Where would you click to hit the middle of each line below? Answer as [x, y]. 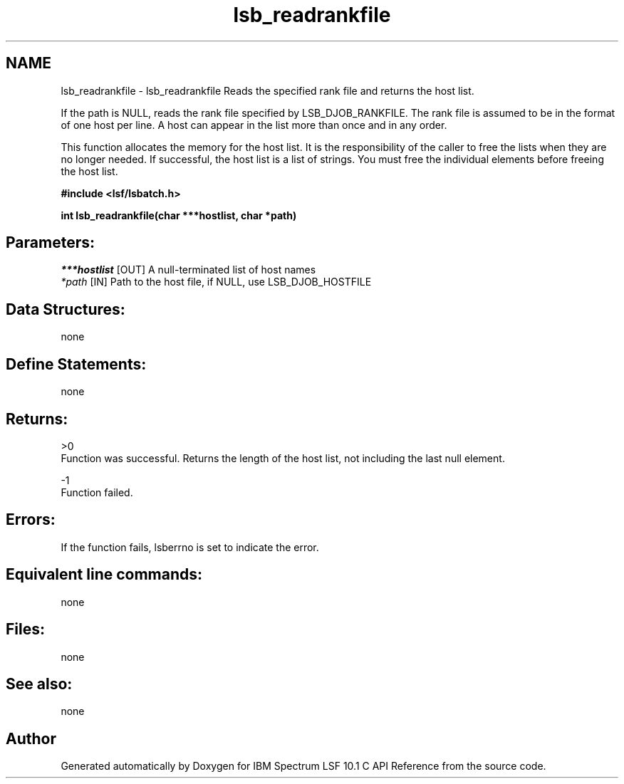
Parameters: [50, 243]
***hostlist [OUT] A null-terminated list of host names [188, 270]
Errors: [31, 520]
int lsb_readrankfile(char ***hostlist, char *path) [179, 215]
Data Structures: [66, 309]
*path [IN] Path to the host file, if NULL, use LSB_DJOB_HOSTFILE [216, 282]
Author [31, 738]
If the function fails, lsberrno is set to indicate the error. [190, 547]
